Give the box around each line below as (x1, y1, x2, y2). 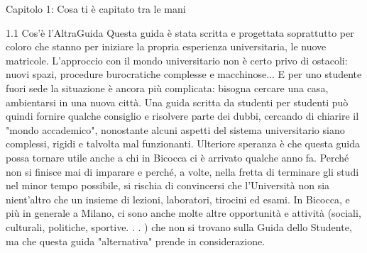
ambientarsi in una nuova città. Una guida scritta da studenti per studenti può (6, 94, 349, 109)
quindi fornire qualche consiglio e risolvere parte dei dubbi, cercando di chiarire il (6, 108, 359, 123)
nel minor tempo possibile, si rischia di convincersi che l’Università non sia (6, 178, 330, 193)
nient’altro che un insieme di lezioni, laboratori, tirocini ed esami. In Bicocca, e (6, 191, 350, 206)
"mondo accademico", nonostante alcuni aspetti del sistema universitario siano (6, 122, 345, 137)
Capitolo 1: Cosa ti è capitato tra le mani (6, 1, 186, 16)
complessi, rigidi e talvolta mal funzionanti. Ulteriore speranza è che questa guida (6, 136, 361, 151)
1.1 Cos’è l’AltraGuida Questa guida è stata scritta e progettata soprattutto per (6, 25, 354, 40)
